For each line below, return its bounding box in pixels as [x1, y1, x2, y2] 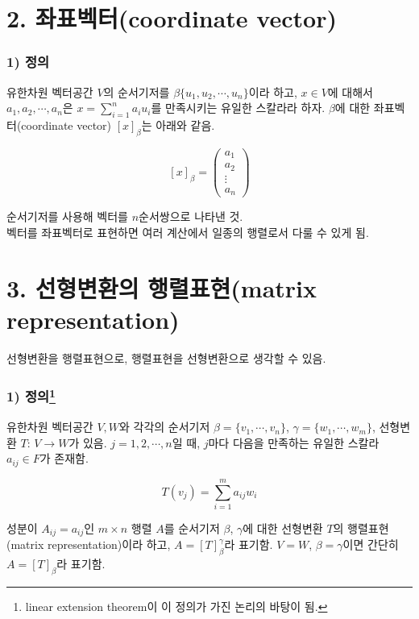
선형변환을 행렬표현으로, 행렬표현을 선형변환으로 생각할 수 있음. [6, 349, 326, 366]
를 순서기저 [164, 519, 220, 536]
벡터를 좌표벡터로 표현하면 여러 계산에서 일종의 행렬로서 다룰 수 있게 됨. [6, 223, 369, 240]
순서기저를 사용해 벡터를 [6, 208, 129, 225]
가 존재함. [39, 450, 89, 467]
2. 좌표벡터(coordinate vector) [6, 2, 337, 35]
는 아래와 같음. [141, 116, 215, 133]
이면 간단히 [342, 536, 399, 553]
